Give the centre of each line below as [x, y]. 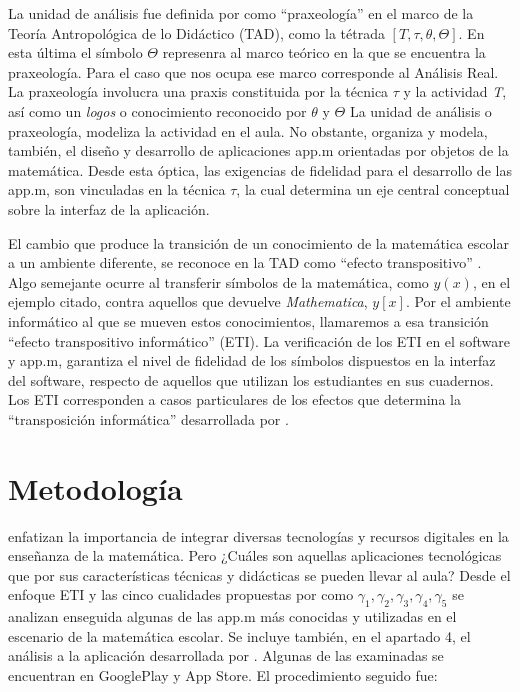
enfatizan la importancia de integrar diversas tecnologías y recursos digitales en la [258, 535]
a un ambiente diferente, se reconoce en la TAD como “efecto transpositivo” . [245, 262]
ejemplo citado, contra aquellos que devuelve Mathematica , [188, 301]
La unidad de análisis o [420, 110]
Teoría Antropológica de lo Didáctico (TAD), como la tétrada [196, 32]
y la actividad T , [455, 91]
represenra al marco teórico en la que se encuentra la [324, 52]
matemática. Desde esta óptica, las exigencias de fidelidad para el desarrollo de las [260, 169]
